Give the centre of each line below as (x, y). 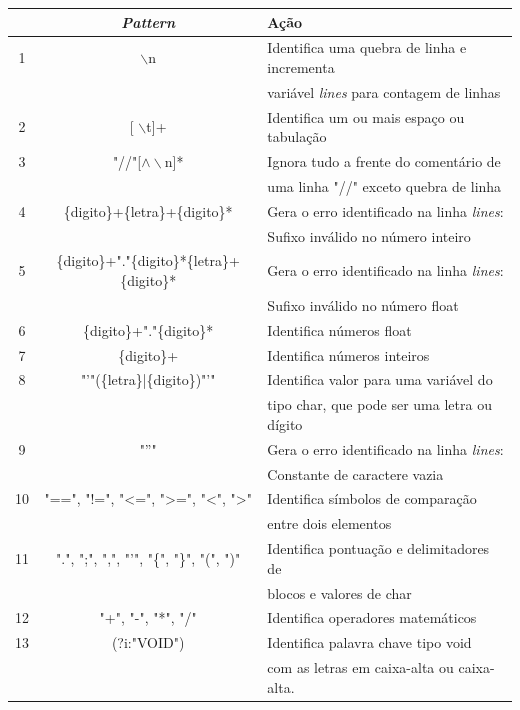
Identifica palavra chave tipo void (369, 642)
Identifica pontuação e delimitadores (378, 548)
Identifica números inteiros (348, 354)
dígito (285, 423)
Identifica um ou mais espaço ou (366, 116)
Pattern (148, 21)
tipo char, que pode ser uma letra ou (379, 404)
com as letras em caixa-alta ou (360, 667)
